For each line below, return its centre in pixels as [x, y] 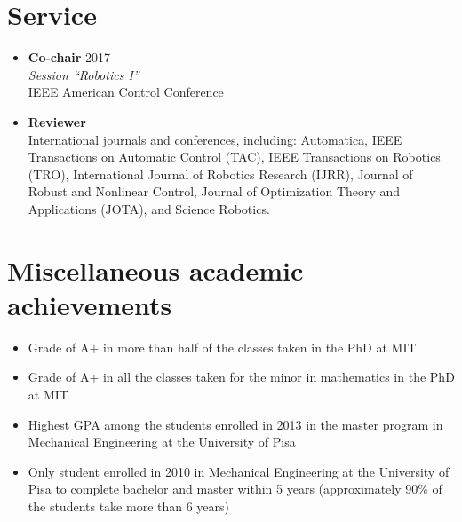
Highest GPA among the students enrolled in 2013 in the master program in [235, 424]
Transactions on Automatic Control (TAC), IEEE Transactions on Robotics [234, 157]
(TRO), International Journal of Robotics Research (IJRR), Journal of [220, 174]
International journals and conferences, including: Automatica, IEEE [215, 139]
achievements [90, 304]
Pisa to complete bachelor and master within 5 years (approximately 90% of [235, 489]
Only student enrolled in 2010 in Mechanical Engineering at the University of [239, 471]
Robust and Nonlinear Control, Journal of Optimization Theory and [214, 191]
